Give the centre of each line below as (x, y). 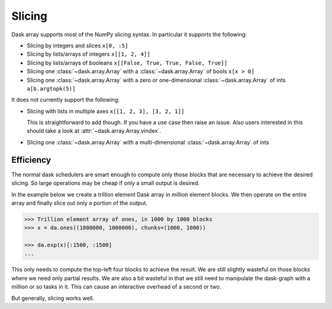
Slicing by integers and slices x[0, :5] (77, 45)
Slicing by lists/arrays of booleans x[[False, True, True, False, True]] (127, 63)
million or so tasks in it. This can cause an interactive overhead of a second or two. (116, 287)
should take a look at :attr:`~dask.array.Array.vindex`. (94, 131)
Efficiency (31, 160)
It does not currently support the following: (65, 100)
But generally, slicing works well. (53, 298)
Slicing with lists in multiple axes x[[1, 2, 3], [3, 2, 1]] (105, 111)
